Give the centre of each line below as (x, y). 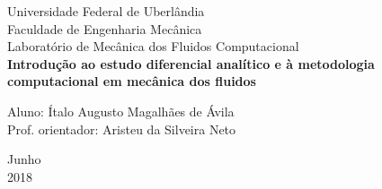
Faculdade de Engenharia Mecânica (105, 28)
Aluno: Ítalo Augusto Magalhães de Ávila (121, 111)
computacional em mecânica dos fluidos (132, 81)
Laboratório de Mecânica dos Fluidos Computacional (153, 46)
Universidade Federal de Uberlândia (106, 11)
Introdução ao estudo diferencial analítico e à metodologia (191, 63)
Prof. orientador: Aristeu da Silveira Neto (122, 129)
